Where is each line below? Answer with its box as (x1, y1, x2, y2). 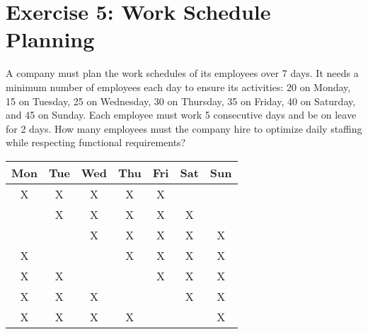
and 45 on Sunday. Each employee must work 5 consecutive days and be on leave (6, 107, 357, 122)
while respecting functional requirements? (6, 135, 186, 150)
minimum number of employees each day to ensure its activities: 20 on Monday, (6, 79, 351, 94)
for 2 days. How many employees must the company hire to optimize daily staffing (6, 121, 362, 136)
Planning (6, 25, 95, 54)
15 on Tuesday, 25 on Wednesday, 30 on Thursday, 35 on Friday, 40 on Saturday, (6, 93, 356, 108)
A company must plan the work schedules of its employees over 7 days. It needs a (6, 66, 359, 80)
